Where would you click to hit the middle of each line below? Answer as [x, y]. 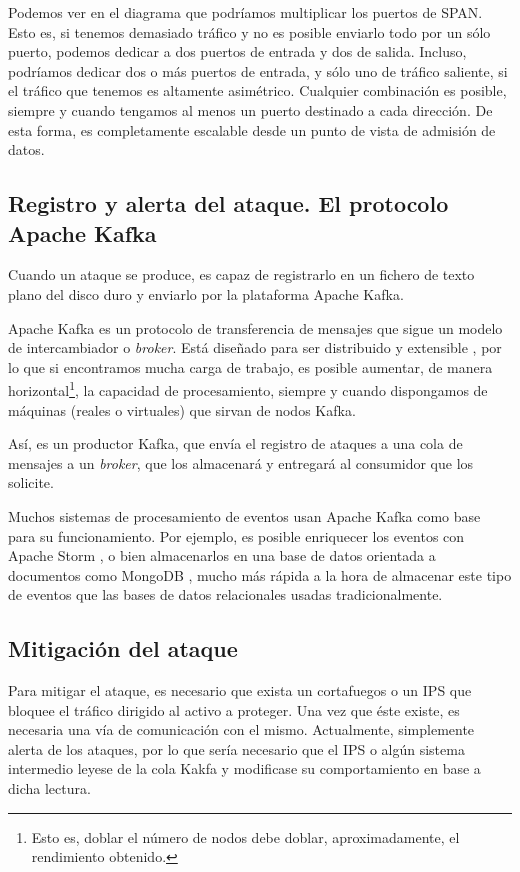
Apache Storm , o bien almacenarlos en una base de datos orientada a [222, 555]
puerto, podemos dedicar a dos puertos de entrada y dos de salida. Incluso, [237, 51]
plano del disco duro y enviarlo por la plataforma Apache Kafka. [206, 293]
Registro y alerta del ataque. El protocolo [228, 203]
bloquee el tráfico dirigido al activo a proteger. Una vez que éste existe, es [234, 709]
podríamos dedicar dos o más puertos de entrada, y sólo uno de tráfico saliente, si [258, 70]
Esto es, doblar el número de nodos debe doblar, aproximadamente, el [245, 836]
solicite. [31, 482]
